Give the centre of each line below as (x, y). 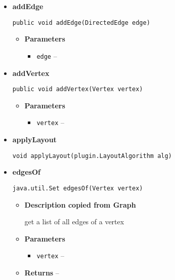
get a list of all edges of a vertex (74, 222)
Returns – (42, 272)
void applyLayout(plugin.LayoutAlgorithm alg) (92, 156)
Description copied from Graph (80, 204)
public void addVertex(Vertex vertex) (78, 89)
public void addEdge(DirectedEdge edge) (81, 23)
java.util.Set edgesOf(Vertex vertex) (78, 188)
